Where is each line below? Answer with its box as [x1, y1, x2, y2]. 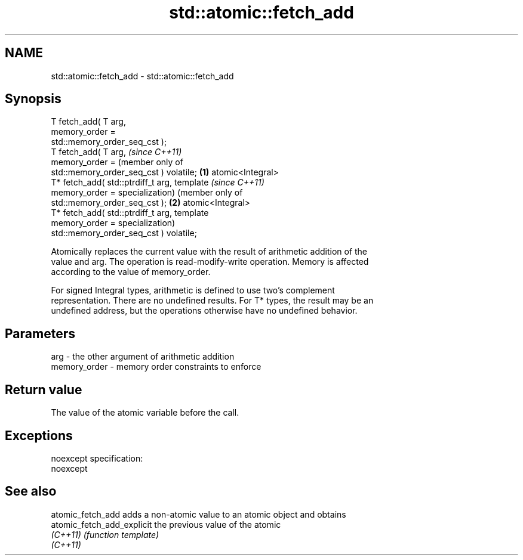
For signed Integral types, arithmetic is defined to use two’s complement [51, 285, 335, 296]
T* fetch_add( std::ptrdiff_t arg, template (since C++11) [51, 177, 264, 188]
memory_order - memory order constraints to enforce [51, 361, 261, 372]
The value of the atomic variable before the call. [51, 407, 239, 418]
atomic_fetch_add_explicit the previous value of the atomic [51, 519, 281, 530]
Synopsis [5, 91, 61, 107]
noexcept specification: [51, 453, 143, 463]
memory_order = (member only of [51, 157, 183, 168]
